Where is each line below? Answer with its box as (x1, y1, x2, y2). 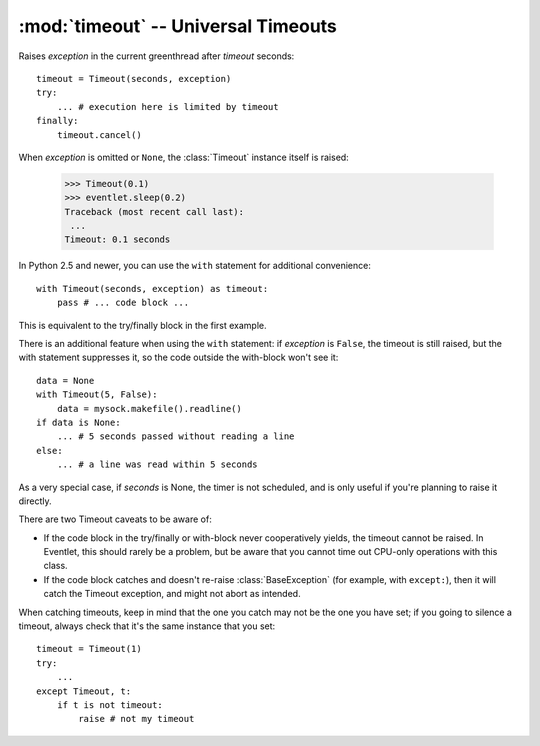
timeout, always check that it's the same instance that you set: (18, 620, 276, 632)
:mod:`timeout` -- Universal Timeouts (18, 15, 337, 37)
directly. (18, 495, 52, 507)
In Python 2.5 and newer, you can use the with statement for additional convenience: (18, 260, 372, 272)
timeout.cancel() (56, 129, 142, 140)
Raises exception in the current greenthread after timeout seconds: (18, 50, 295, 62)
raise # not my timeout (78, 713, 195, 725)
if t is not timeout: (56, 699, 164, 710)
